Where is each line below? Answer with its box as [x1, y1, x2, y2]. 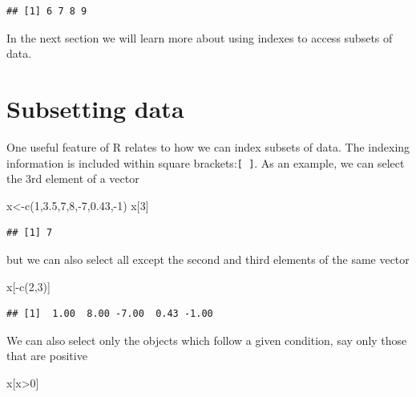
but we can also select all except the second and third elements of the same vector [6, 250, 410, 267]
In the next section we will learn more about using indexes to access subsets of [6, 29, 393, 46]
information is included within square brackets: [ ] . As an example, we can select [6, 154, 405, 171]
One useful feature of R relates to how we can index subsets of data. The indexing [6, 138, 410, 155]
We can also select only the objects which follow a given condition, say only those [6, 331, 407, 348]
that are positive [6, 347, 87, 364]
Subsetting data [6, 91, 184, 124]
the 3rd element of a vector [6, 170, 139, 187]
